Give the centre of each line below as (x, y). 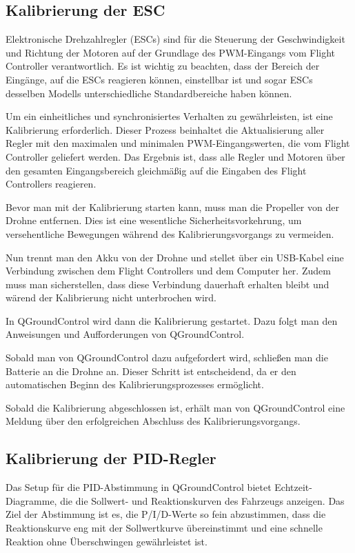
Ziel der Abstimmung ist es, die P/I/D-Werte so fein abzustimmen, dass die (166, 514)
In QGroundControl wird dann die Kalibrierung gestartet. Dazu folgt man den (172, 320)
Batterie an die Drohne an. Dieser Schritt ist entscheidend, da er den (151, 371)
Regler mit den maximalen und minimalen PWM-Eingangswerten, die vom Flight (178, 143)
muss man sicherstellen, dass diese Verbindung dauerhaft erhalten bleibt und (168, 284)
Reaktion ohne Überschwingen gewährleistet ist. (106, 541)
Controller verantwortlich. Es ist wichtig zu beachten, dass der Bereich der (163, 66)
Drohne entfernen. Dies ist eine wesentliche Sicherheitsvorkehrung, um (154, 220)
